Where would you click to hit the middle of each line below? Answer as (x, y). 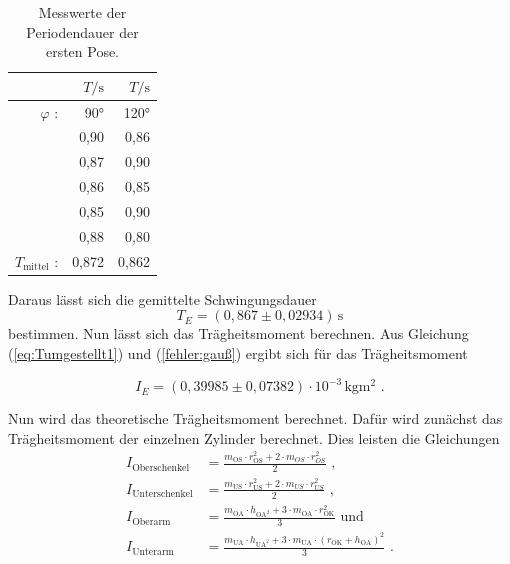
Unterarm (153, 551)
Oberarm (151, 521)
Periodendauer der (82, 31)
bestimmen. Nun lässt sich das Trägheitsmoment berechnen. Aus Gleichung (238, 333)
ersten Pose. (82, 51)
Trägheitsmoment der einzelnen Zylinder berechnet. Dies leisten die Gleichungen (254, 437)
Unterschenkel (162, 494)
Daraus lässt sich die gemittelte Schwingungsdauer (162, 298)
